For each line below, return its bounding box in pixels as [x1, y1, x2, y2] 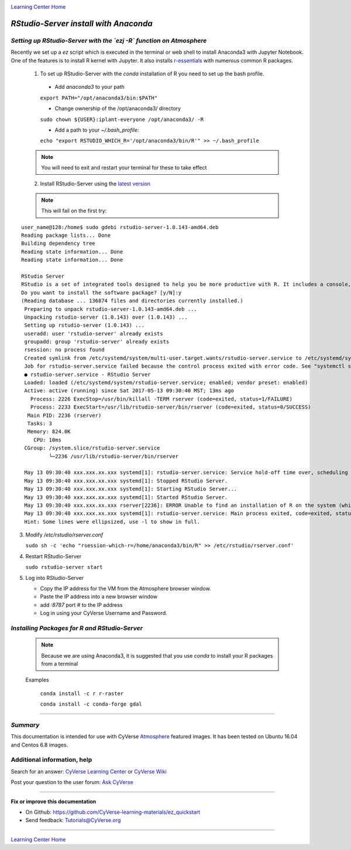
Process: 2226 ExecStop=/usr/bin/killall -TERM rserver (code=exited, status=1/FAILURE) [30, 395, 292, 402]
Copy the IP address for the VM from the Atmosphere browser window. [40, 585, 212, 592]
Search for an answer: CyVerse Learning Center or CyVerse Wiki [11, 768, 167, 775]
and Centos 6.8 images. [11, 741, 68, 748]
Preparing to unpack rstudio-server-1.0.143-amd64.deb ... [24, 306, 197, 312]
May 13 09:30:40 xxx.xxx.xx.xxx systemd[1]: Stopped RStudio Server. [24, 477, 228, 484]
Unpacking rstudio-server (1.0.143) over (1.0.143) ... [24, 313, 188, 320]
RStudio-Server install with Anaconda [11, 18, 153, 29]
